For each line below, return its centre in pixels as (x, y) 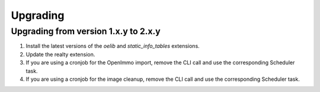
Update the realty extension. (60, 54)
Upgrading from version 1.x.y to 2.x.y (86, 31)
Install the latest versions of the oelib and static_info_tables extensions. (113, 46)
